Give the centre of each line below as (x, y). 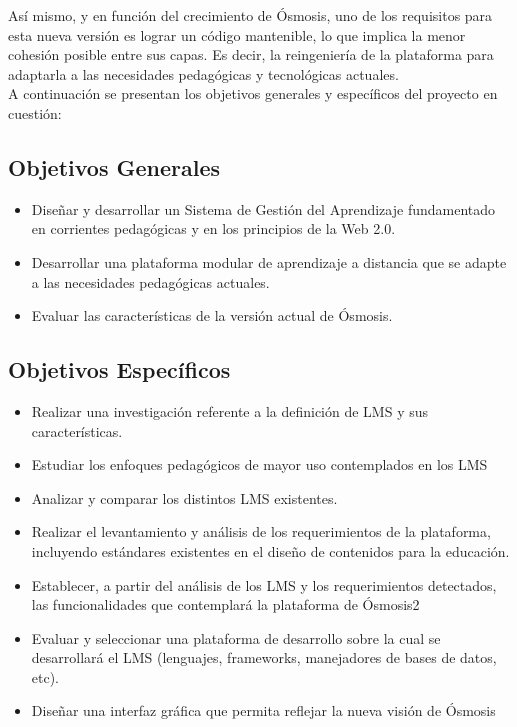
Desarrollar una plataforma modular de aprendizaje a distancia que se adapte (269, 261)
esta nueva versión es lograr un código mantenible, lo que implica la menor (237, 34)
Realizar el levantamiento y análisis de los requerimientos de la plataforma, (261, 531)
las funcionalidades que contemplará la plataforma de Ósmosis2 (225, 604)
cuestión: (35, 112)
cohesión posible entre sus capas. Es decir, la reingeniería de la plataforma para (251, 54)
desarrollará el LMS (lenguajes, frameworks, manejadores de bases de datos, (264, 657)
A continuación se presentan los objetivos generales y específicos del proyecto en (253, 93)
